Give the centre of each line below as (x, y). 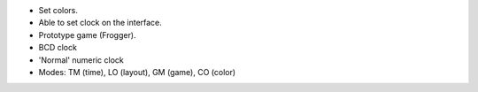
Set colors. (58, 10)
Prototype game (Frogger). (87, 34)
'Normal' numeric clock (81, 60)
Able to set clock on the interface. (100, 23)
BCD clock (58, 48)
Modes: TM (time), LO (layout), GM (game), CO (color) (137, 72)
